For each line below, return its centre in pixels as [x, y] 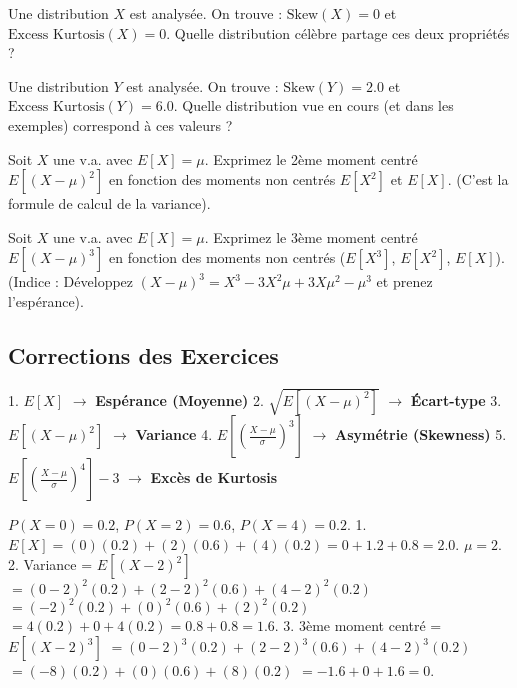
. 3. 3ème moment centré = [358, 625]
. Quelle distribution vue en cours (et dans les [313, 105]
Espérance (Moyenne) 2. [179, 399]
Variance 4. [174, 434]
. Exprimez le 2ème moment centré [311, 158]
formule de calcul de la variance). [109, 203]
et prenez [404, 281]
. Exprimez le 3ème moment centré [311, 236]
